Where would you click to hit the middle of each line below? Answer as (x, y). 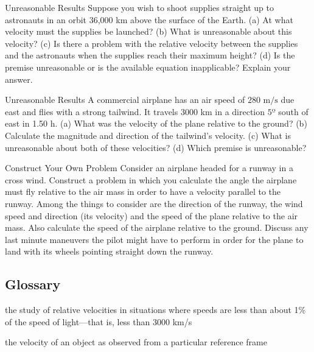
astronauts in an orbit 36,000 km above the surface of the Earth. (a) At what (149, 19)
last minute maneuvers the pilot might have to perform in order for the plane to (154, 239)
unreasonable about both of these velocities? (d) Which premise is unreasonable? (156, 147)
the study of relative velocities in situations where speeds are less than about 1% (155, 310)
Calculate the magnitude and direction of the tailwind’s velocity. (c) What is (148, 135)
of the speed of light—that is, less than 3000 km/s (99, 321)
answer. (19, 79)
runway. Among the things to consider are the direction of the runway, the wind (154, 203)
